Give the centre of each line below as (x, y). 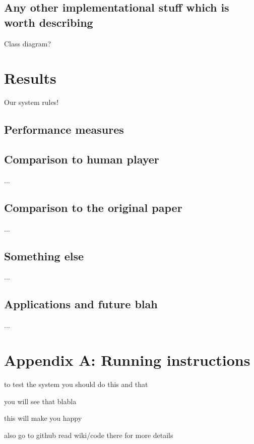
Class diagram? (28, 43)
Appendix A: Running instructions (127, 360)
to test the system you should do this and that (76, 384)
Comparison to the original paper (93, 207)
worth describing (49, 22)
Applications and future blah (81, 304)
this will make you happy (43, 418)
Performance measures (64, 129)
